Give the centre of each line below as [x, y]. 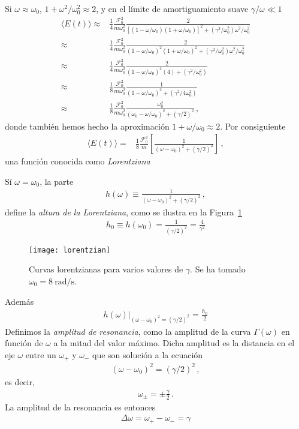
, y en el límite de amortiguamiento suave [172, 8]
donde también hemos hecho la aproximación [87, 126]
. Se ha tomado [218, 269]
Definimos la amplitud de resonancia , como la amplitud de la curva [128, 331]
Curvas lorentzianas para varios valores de [106, 269]
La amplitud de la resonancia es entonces [80, 406]
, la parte [57, 181]
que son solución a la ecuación [148, 355]
